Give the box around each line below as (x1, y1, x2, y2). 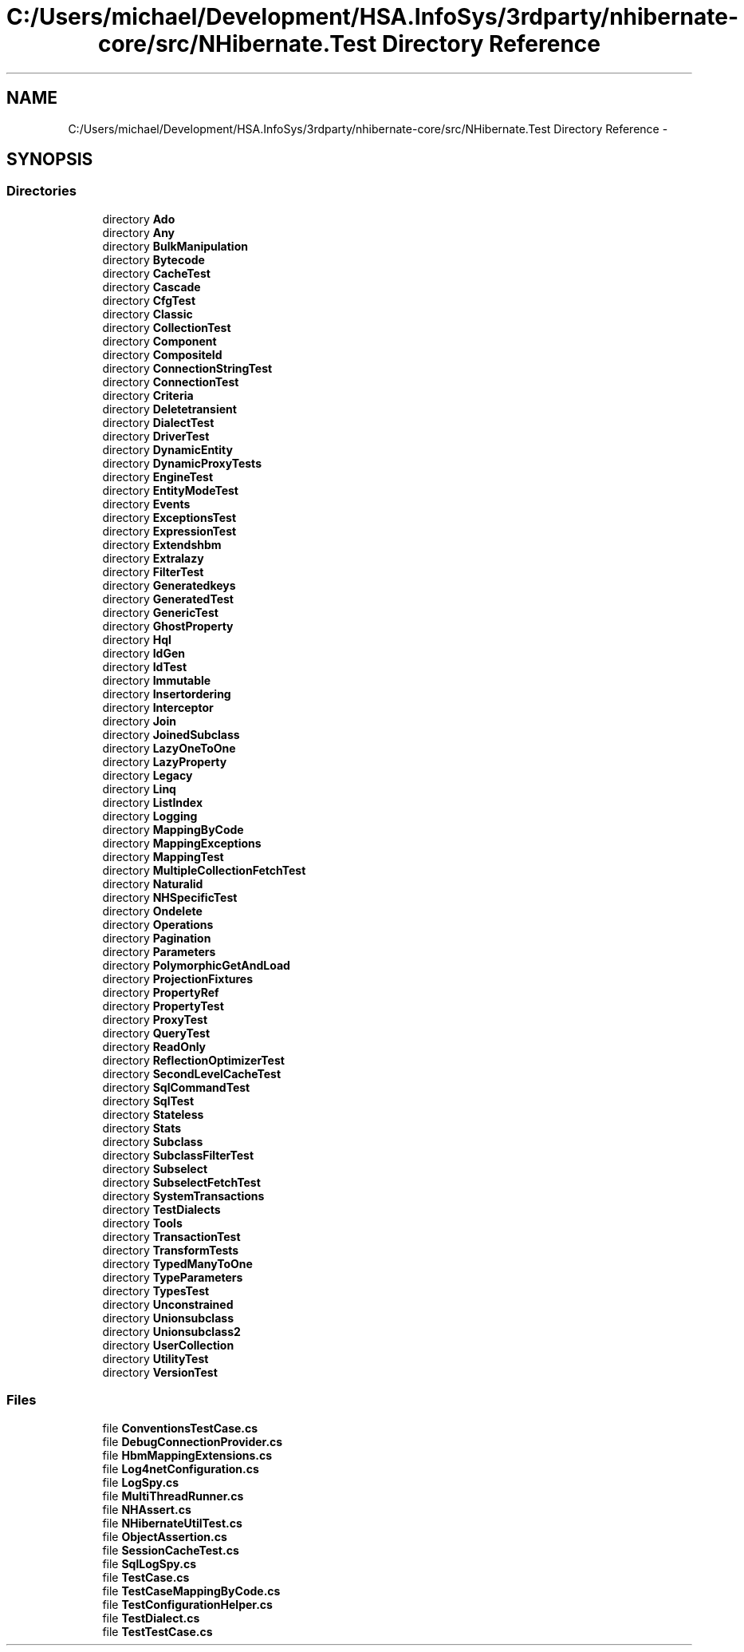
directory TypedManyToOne (102, 1256, 253, 1271)
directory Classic (102, 306, 193, 321)
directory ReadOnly (102, 1039, 207, 1053)
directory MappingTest (102, 849, 224, 864)
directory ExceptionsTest (102, 510, 237, 524)
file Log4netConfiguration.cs (102, 1461, 259, 1476)
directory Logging (102, 808, 198, 823)
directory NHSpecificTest (102, 890, 238, 904)
